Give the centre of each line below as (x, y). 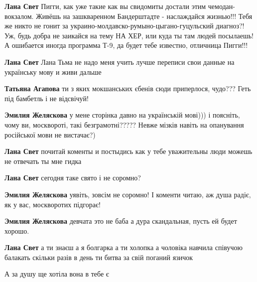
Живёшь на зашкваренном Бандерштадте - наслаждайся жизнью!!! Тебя (144, 16)
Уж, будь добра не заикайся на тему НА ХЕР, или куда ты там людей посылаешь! (129, 35)
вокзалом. (19, 16)
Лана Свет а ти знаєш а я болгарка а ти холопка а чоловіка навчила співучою (124, 247)
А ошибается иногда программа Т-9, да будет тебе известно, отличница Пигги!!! (126, 45)
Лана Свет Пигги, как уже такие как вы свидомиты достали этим (105, 6)
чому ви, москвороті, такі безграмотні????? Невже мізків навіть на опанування (124, 124)
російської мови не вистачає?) (50, 134)
